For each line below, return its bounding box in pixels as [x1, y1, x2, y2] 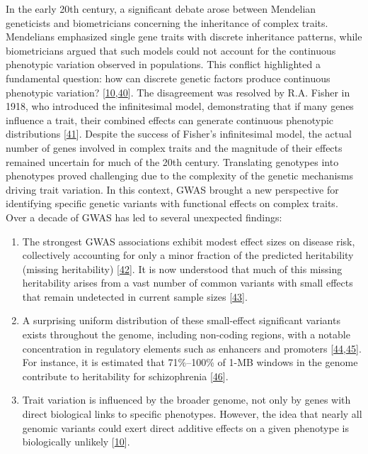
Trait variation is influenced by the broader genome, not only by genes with [22, 392, 351, 407]
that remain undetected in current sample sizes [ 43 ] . [22, 289, 248, 304]
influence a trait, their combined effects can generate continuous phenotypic [6, 112, 334, 127]
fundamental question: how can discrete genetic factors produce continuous [6, 70, 330, 85]
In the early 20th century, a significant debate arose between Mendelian [6, 1, 316, 16]
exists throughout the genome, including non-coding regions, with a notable [22, 327, 350, 342]
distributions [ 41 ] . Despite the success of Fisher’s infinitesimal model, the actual [6, 126, 352, 141]
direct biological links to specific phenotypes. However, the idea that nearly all [22, 406, 362, 421]
